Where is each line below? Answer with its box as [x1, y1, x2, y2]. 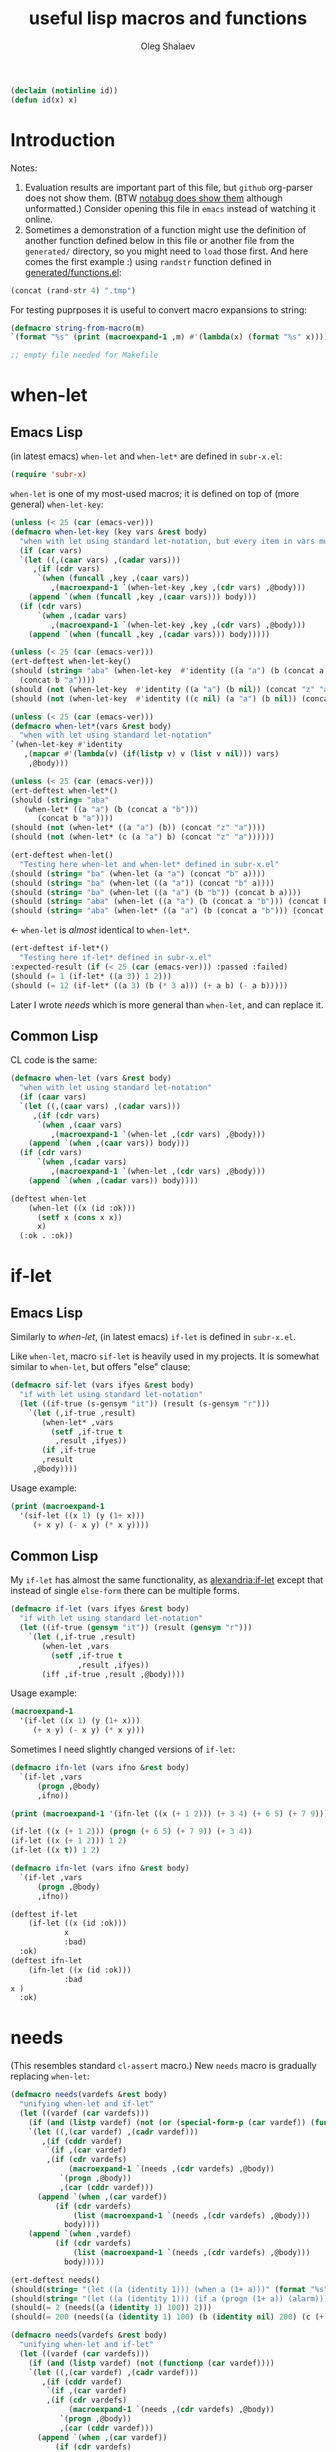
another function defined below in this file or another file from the [24, 234, 295, 246]
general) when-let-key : [10, 498, 104, 510]
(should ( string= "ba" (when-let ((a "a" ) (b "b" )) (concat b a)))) [10, 887, 302, 897]
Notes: [10, 162, 38, 174]
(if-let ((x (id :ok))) [28, 1918, 128, 1929]
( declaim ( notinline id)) [10, 85, 118, 96]
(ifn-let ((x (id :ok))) [28, 1965, 132, 1975]
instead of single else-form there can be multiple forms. [10, 1585, 240, 1597]
